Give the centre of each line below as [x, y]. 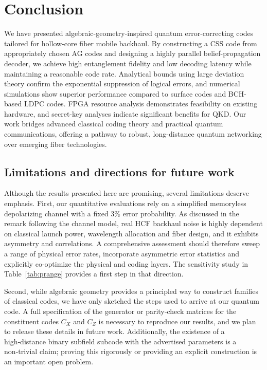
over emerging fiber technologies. [56, 144]
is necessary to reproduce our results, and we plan [177, 321]
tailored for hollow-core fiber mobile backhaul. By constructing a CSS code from [131, 43]
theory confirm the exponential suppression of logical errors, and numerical [122, 84]
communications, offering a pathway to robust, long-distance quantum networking [133, 134]
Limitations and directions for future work [119, 171]
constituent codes [31, 321]
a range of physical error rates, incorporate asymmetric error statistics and [122, 254]
